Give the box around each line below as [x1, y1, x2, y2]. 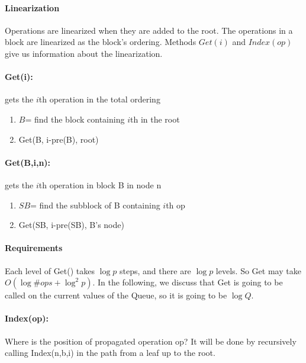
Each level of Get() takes [5, 264, 95, 277]
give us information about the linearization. [5, 47, 163, 59]
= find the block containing [25, 113, 125, 125]
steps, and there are [120, 264, 191, 277]
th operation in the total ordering [38, 93, 160, 105]
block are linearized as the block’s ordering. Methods [5, 36, 197, 48]
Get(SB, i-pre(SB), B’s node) [18, 219, 124, 231]
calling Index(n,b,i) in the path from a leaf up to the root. [5, 346, 215, 359]
